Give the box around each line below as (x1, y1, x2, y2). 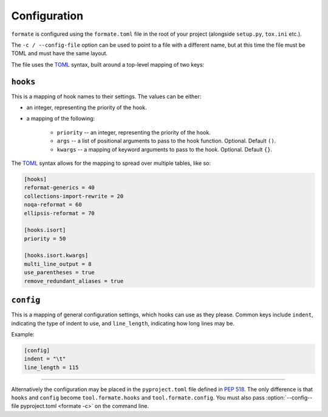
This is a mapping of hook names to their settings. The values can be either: (11, 93, 202, 100)
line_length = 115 (24, 364, 79, 371)
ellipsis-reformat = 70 (24, 210, 95, 216)
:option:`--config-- (265, 394, 313, 401)
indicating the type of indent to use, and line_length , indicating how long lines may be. (11, 319, 235, 327)
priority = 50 (24, 235, 66, 242)
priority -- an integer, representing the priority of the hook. (56, 128, 211, 136)
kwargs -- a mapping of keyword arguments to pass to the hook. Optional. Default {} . (56, 145, 273, 153)
